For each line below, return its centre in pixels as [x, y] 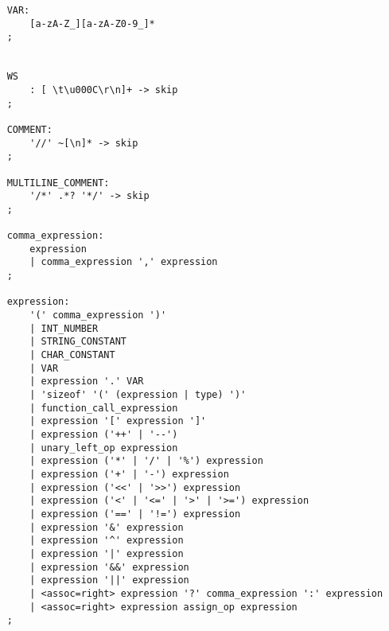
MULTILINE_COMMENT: [58, 183]
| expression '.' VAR [87, 382]
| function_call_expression [104, 408]
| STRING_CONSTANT [78, 342]
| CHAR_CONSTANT [72, 355]
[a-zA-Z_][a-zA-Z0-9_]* [92, 23]
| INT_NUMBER [64, 328]
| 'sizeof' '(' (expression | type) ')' [138, 395]
